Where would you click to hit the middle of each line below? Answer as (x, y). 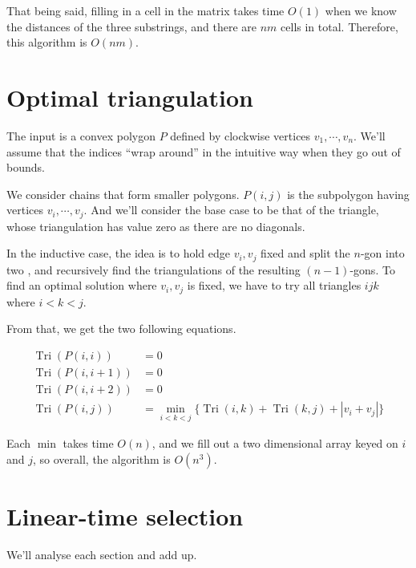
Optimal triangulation (130, 97)
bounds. (26, 167)
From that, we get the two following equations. (121, 329)
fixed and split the (305, 253)
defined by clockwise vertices (240, 135)
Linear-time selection (125, 516)
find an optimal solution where (82, 285)
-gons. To (372, 269)
